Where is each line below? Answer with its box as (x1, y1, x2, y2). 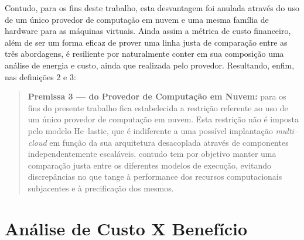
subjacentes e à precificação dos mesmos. (28, 181, 174, 194)
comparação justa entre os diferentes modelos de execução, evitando (28, 159, 272, 171)
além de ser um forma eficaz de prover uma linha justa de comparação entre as (5, 36, 288, 48)
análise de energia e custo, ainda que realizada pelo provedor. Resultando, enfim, (5, 59, 295, 71)
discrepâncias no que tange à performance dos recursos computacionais (28, 170, 282, 183)
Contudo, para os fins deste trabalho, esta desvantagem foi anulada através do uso (5, 2, 300, 13)
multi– (275, 124, 299, 136)
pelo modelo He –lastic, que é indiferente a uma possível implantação (28, 124, 273, 136)
